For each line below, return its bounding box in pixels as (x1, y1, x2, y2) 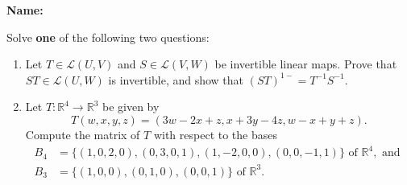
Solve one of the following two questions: (6, 28, 210, 45)
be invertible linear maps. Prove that (214, 55, 397, 72)
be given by (102, 98, 160, 115)
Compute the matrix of (25, 125, 140, 142)
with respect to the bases (153, 125, 277, 142)
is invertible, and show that (108, 71, 244, 88)
